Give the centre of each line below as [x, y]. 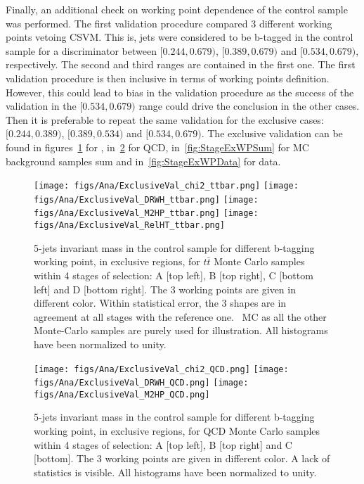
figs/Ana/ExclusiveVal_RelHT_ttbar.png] [130, 225]
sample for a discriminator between [81, 50]
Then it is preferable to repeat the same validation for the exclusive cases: [165, 119]
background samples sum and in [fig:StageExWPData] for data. [143, 161]
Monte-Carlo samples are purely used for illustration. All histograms [181, 330]
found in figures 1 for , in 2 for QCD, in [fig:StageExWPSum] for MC [157, 147]
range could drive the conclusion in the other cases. [249, 106]
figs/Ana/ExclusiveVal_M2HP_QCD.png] [122, 394]
